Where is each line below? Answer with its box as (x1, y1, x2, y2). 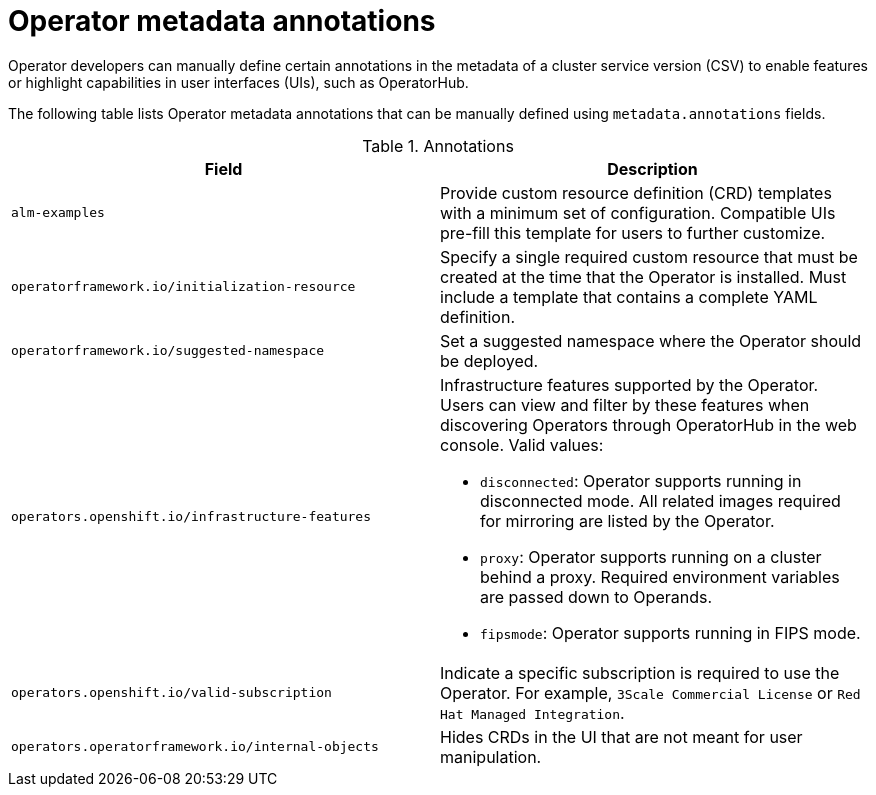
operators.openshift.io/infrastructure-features (11, 509, 372, 525)
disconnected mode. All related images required (480, 490, 841, 511)
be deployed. (440, 350, 539, 371)
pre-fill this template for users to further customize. (440, 222, 826, 243)
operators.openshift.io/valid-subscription (11, 685, 332, 701)
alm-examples (11, 205, 105, 221)
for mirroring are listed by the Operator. (480, 510, 775, 531)
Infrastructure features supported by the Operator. (440, 374, 819, 395)
